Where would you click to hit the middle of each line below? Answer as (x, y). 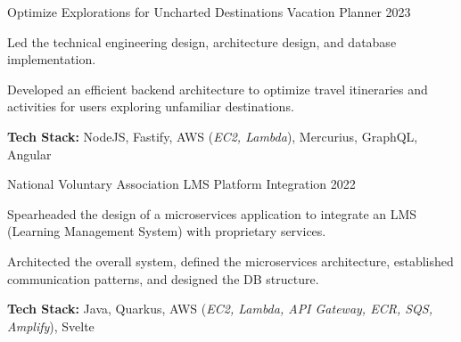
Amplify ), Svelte (51, 326)
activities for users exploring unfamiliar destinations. (151, 106)
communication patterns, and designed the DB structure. (163, 278)
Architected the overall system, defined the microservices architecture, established (230, 261)
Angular (29, 154)
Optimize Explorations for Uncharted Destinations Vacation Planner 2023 (209, 12)
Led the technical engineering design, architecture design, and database (202, 41)
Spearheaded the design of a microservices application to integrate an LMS (212, 213)
